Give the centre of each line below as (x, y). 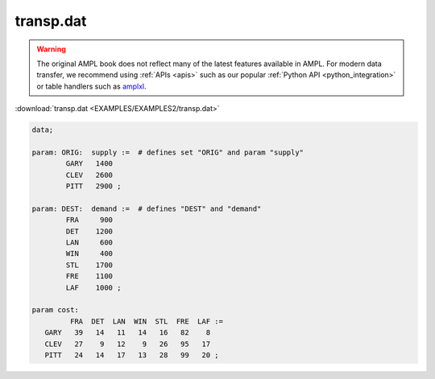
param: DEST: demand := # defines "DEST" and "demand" (147, 208)
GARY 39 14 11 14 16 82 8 (128, 333)
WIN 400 (89, 254)
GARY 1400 (89, 164)
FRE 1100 (89, 276)
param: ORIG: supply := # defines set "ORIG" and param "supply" (168, 152)
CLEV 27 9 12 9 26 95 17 (128, 344)
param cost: (56, 310)
